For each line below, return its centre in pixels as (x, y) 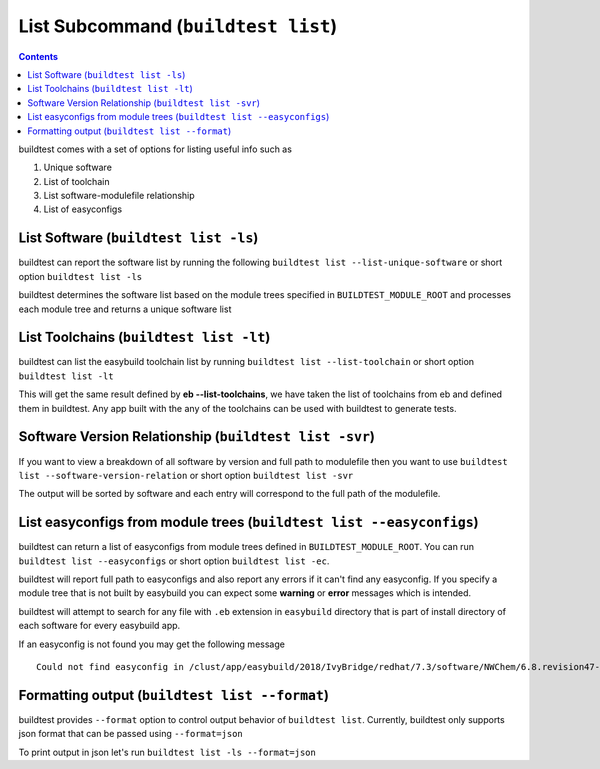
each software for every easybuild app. (99, 626)
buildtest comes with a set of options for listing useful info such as (155, 149)
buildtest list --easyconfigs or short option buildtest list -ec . (174, 561)
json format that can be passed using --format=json (131, 734)
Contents (38, 56)
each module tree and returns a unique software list (125, 309)
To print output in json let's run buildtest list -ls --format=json (167, 752)
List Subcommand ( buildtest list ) (178, 26)
